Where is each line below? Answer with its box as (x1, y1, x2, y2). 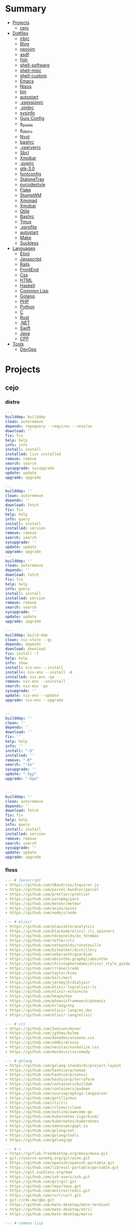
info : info (5, 442, 28, 448)
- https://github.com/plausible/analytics (5, 924, 95, 929)
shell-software (19, 62, 50, 68)
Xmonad (19, 197, 37, 203)
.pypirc (19, 160, 34, 166)
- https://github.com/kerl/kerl (5, 975, 72, 980)
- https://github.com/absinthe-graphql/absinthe (5, 956, 108, 962)
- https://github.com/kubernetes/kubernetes (5, 1119, 99, 1124)
